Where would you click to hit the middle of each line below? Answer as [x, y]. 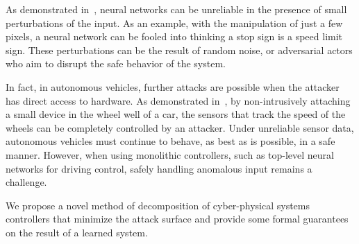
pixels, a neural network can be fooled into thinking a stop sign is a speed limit [174, 36]
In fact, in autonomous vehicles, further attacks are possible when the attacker [173, 86]
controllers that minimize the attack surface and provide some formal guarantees [177, 219]
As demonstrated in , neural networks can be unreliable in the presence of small [176, 9]
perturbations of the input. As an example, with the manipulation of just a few [174, 23]
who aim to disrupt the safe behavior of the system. [116, 63]
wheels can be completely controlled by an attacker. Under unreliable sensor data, [180, 127]
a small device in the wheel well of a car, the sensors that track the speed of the [176, 114]
